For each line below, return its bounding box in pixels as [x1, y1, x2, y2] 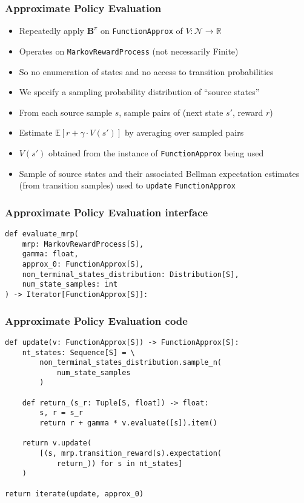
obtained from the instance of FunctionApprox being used [48, 146, 264, 159]
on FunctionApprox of [101, 24, 183, 37]
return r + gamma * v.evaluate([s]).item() [39, 419, 217, 428]
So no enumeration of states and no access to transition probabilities [19, 65, 274, 78]
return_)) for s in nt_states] [56, 459, 183, 468]
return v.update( [22, 439, 92, 448]
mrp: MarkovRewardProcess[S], [22, 239, 144, 248]
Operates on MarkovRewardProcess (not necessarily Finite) [19, 44, 239, 57]
